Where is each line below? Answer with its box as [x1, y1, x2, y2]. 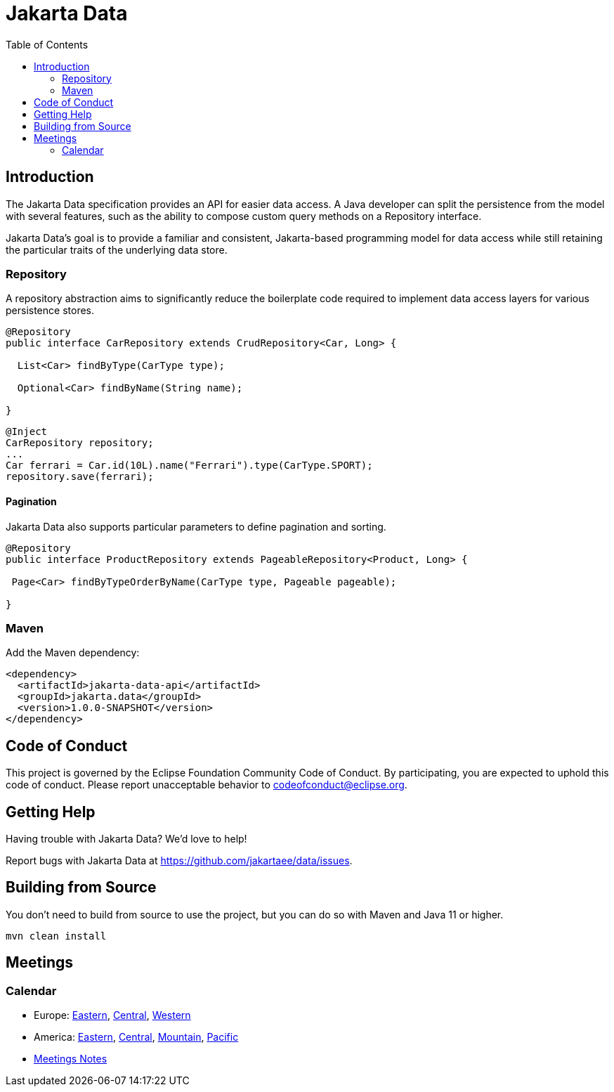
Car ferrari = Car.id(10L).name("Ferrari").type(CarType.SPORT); [6, 460, 373, 472]
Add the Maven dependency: [6, 646, 140, 659]
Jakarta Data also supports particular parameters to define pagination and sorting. [6, 520, 386, 533]
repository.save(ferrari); [6, 471, 154, 483]
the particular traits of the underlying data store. [6, 243, 228, 256]
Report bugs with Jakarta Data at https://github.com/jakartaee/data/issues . [6, 854, 353, 866]
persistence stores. [6, 304, 94, 317]
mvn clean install [6, 930, 107, 942]
